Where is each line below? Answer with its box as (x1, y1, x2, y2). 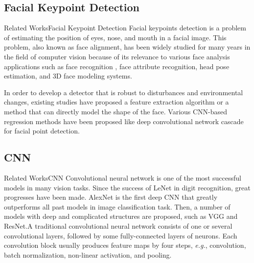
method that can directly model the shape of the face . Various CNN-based (4, 106, 228, 116)
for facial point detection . (4, 126, 80, 136)
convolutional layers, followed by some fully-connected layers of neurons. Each (4, 230, 237, 240)
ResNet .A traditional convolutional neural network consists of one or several (4, 220, 232, 231)
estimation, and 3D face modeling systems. (4, 71, 132, 81)
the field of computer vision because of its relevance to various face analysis (4, 51, 230, 61)
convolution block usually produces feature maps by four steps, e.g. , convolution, (4, 240, 246, 250)
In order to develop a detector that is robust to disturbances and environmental (4, 87, 243, 97)
